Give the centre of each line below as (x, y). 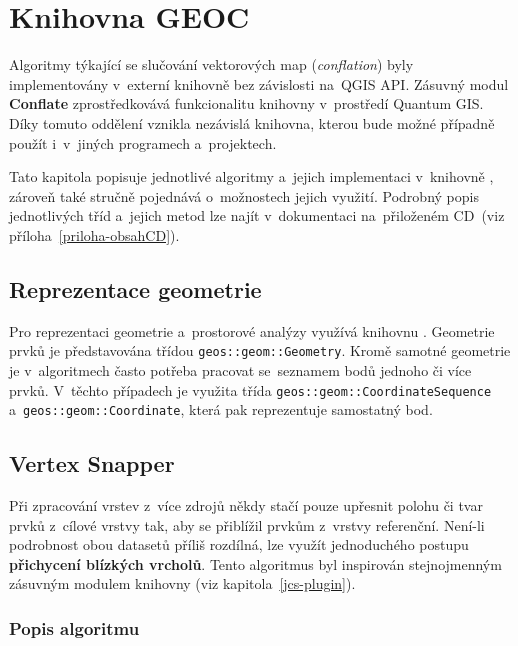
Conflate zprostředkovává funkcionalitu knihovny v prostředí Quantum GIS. (246, 103)
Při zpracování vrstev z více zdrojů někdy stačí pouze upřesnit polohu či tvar (246, 505)
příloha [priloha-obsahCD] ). (94, 234)
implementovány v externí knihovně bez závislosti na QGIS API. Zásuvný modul (259, 83)
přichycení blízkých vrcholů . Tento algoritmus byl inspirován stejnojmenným (255, 563)
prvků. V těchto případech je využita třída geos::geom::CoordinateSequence (250, 389)
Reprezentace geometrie (135, 288)
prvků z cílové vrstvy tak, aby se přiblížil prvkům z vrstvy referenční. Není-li (247, 524)
